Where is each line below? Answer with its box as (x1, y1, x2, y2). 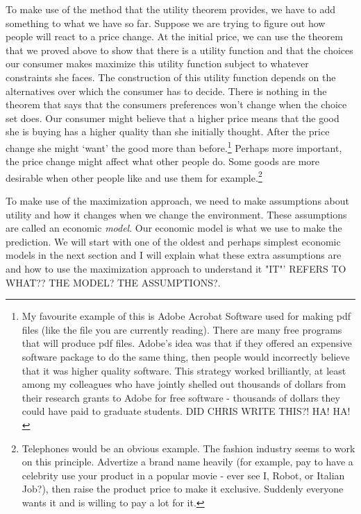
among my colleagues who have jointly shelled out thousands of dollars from (22, 377, 346, 391)
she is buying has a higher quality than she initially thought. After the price (6, 124, 330, 139)
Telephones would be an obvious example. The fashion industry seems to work (22, 440, 355, 455)
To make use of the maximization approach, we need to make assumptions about (6, 194, 349, 208)
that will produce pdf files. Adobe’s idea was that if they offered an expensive (22, 336, 352, 350)
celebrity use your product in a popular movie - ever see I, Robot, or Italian (22, 468, 345, 482)
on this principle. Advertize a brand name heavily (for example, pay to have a (22, 454, 353, 469)
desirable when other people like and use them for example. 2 (6, 168, 262, 185)
